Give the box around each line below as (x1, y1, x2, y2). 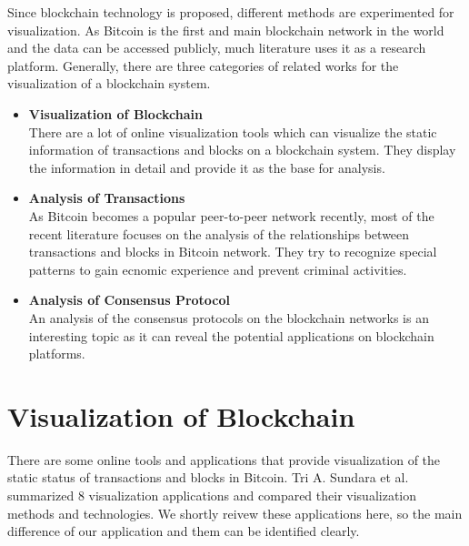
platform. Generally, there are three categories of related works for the (7, 56, 399, 75)
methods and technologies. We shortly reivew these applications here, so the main (7, 503, 463, 522)
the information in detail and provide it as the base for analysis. (28, 157, 385, 177)
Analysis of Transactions (28, 188, 185, 207)
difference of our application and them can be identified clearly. (7, 521, 360, 541)
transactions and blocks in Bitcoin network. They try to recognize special (28, 242, 437, 261)
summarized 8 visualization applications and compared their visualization (7, 486, 417, 504)
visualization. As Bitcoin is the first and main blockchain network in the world (7, 20, 444, 39)
